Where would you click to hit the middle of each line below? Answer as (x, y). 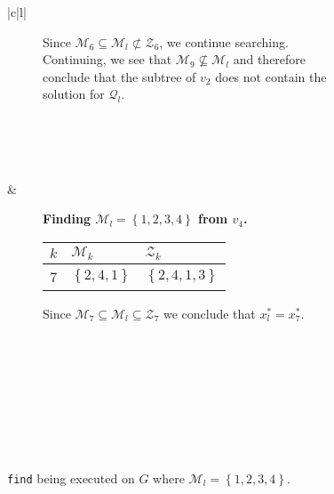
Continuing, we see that (107, 59)
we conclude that (209, 313)
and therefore (270, 59)
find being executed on (71, 478)
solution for (74, 94)
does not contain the (271, 76)
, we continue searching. (224, 41)
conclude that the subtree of (119, 76)
